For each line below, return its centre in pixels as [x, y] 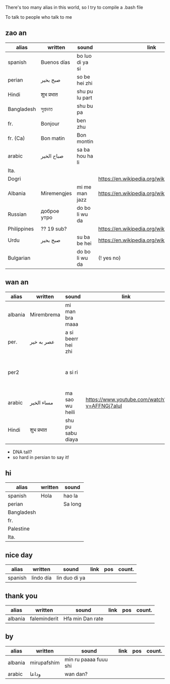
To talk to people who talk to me [39, 17]
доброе [50, 211]
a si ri [72, 372]
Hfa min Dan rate [83, 619]
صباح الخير [52, 156]
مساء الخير [41, 402]
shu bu [85, 106]
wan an [17, 282]
